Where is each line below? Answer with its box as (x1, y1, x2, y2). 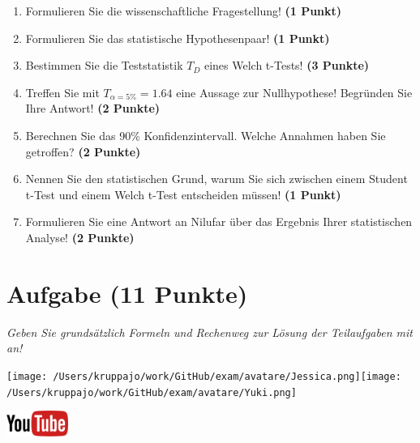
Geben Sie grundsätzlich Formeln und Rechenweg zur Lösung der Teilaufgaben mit (6, 323, 413, 340)
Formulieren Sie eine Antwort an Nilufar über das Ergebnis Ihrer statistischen (25, 213, 413, 230)
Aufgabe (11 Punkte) (6, 276, 248, 309)
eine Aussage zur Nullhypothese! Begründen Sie (176, 83, 413, 100)
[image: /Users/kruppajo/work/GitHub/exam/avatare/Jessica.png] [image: (6, 370, 401, 382)
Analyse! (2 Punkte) (25, 228, 135, 245)
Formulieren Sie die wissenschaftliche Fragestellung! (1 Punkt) (25, 2, 342, 19)
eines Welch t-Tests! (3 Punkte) (204, 57, 370, 74)
